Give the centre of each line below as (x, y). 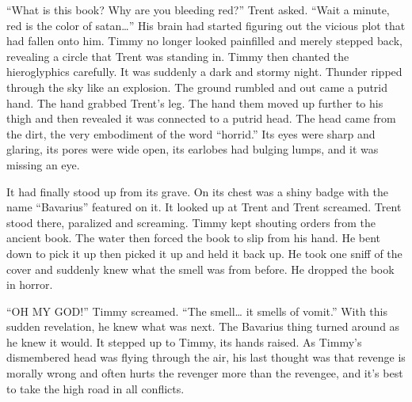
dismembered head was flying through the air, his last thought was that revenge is (206, 357)
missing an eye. (43, 164)
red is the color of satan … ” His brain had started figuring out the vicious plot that (206, 25)
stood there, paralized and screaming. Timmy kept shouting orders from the (191, 222)
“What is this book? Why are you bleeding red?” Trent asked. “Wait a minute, (198, 9)
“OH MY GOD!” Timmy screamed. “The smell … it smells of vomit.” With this (197, 311)
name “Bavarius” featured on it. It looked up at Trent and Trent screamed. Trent (204, 207)
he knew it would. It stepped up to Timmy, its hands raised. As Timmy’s (184, 341)
